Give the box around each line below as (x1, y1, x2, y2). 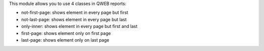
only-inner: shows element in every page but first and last (21, 24, 138, 29)
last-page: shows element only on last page (21, 37, 110, 43)
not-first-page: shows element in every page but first (21, 10, 129, 16)
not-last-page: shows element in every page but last (21, 16, 127, 22)
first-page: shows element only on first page (21, 30, 111, 36)
